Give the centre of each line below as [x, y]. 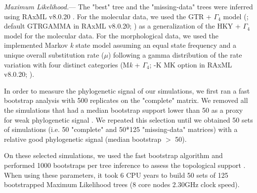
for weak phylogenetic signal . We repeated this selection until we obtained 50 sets [128, 119]
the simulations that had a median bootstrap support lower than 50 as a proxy [124, 110]
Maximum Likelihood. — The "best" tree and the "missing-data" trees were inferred [128, 6]
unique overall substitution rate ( [54, 54]
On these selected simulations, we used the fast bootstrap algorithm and [113, 155]
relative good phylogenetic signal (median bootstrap [83, 139]
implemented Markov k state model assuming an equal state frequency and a [120, 45]
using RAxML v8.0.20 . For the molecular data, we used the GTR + [108, 16]
